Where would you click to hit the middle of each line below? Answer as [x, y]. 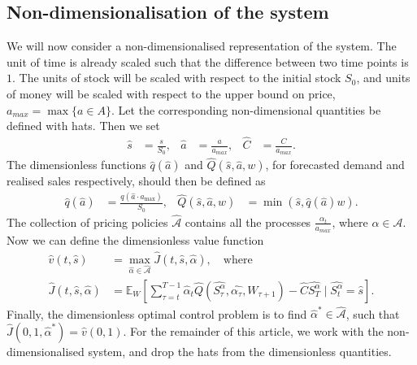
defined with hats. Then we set [83, 126]
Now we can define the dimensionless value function [135, 240]
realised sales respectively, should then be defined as [136, 181]
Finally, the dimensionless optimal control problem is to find [157, 313]
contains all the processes [248, 222]
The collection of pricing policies [87, 222]
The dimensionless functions [76, 165]
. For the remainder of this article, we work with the [253, 331]
